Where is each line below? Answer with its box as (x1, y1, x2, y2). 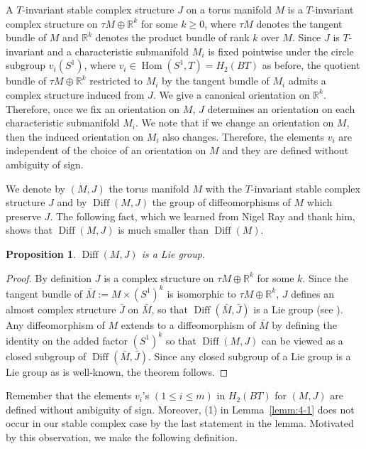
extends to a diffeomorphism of (121, 317, 256, 332)
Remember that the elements (6, 388, 132, 403)
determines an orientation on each (207, 101, 355, 116)
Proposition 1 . (6, 246, 76, 261)
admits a (288, 73, 326, 88)
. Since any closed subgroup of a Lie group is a (148, 348, 351, 363)
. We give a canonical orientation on (152, 87, 310, 102)
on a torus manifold (186, 2, 272, 16)
